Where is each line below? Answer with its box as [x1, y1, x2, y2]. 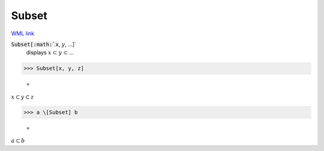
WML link [11, 30, 35, 37]
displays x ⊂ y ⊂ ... [26, 49, 74, 56]
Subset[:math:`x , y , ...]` [11, 41, 76, 48]
